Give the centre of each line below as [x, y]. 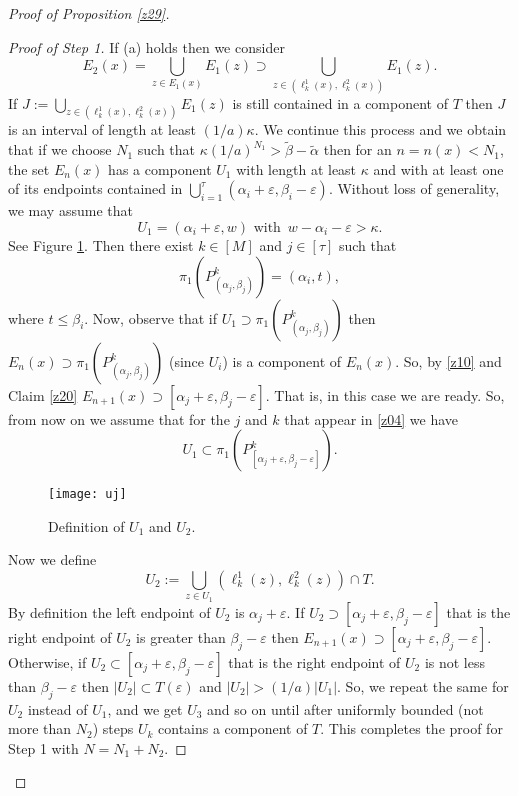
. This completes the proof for [411, 728]
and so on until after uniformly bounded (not [345, 708]
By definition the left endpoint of [109, 611]
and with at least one [438, 168]
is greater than [181, 636]
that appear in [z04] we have [371, 418]
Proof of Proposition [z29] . [89, 13]
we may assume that [70, 210]
